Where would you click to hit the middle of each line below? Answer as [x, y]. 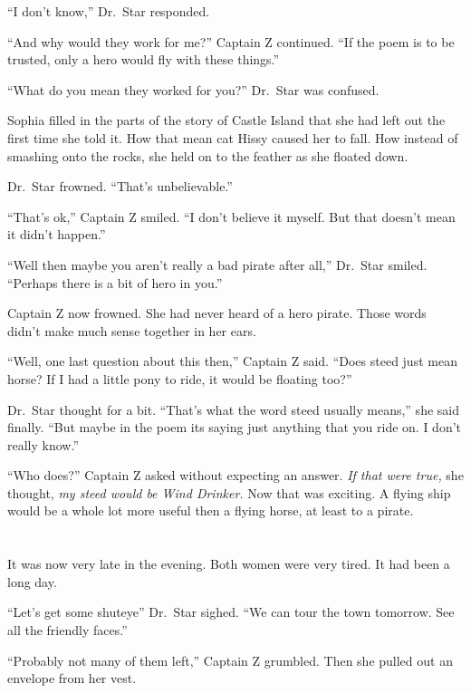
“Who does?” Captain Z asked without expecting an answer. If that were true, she [235, 475]
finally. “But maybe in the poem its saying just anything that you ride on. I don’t [235, 427]
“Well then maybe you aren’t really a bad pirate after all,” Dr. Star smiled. [217, 264]
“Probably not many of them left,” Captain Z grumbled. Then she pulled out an [230, 660]
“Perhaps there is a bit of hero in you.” [115, 282]
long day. [32, 581]
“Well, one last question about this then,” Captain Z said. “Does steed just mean [232, 361]
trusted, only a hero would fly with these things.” [144, 59]
